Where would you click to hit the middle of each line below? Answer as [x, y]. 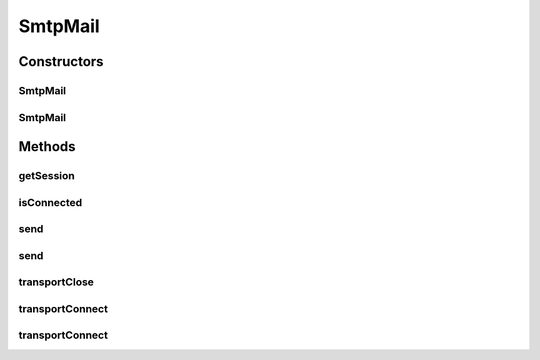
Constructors [61, 61]
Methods [47, 146]
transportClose [56, 282]
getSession [46, 176]
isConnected [50, 202]
